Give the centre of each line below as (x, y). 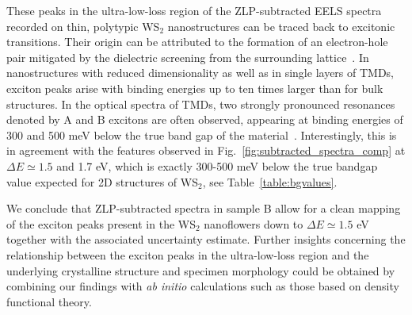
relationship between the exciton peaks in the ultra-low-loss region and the (188, 254)
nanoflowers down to (254, 223)
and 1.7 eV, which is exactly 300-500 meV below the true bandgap (217, 165)
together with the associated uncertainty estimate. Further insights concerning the (206, 239)
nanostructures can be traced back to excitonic (281, 26)
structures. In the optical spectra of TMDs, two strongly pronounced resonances (201, 104)
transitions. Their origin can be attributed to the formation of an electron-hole (197, 42)
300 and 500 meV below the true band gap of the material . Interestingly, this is (202, 134)
